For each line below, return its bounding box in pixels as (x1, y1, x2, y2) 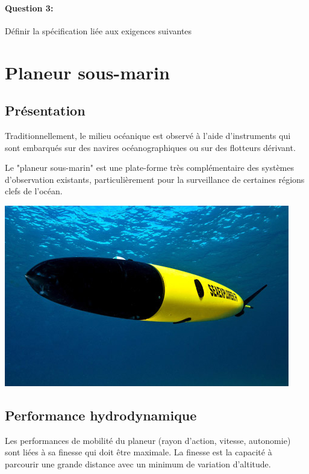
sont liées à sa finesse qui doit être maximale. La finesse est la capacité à (5, 446, 272, 458)
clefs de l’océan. (5, 185, 63, 197)
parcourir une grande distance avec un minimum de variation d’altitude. (5, 457, 271, 470)
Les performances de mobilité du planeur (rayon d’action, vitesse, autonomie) (5, 434, 291, 446)
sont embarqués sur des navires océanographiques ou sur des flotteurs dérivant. (5, 141, 296, 153)
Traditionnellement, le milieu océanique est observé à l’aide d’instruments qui (5, 129, 291, 141)
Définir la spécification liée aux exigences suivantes (5, 24, 192, 37)
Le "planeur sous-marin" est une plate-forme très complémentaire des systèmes (5, 161, 295, 174)
